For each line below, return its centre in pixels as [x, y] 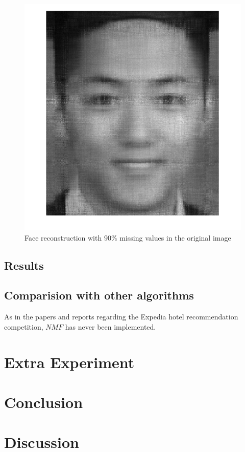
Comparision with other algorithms [99, 295]
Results [24, 265]
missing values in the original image [175, 237]
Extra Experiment [69, 362]
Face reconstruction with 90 [68, 237]
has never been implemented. [111, 326]
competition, [24, 326]
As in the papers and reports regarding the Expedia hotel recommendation [121, 317]
